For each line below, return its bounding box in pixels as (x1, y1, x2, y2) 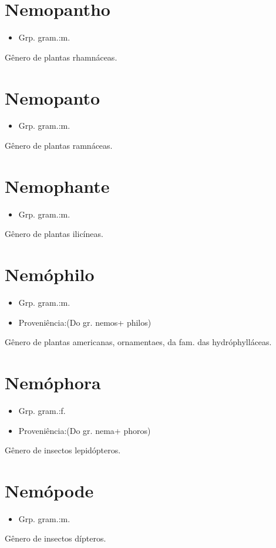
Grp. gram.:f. (18, 404, 66, 416)
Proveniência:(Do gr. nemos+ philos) (18, 316, 152, 328)
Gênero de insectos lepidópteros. (5, 444, 121, 456)
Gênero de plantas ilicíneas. (5, 228, 103, 240)
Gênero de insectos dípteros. (5, 532, 106, 544)
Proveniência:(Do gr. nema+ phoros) (18, 424, 151, 436)
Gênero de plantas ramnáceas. (5, 139, 113, 152)
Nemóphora (5, 370, 101, 395)
